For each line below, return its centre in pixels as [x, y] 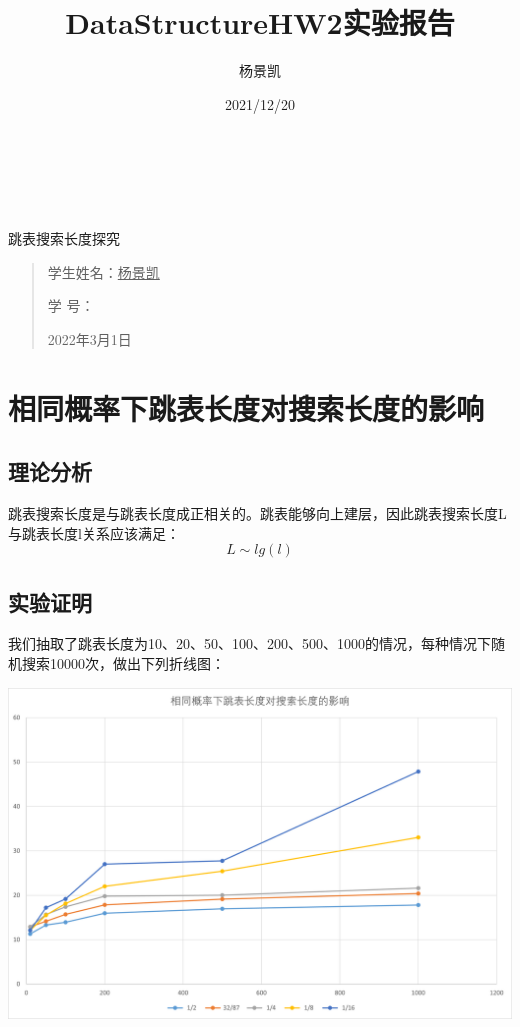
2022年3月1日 [89, 338]
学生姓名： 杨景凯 [103, 271]
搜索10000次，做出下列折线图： [123, 663]
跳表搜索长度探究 [64, 238]
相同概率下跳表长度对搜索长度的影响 [246, 407]
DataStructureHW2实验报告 [260, 22]
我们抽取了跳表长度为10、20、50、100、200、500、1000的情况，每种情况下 [249, 643]
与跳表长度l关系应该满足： [94, 532]
